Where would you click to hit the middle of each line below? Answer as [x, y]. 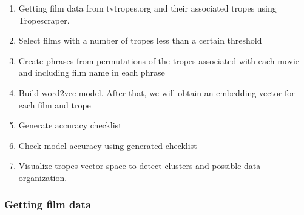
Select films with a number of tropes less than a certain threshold [140, 40]
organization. [43, 177]
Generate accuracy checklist [70, 125]
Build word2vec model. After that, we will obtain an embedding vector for [157, 92]
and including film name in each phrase [92, 72]
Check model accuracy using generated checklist [108, 145]
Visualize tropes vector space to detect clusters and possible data [140, 166]
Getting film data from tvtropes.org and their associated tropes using [147, 8]
